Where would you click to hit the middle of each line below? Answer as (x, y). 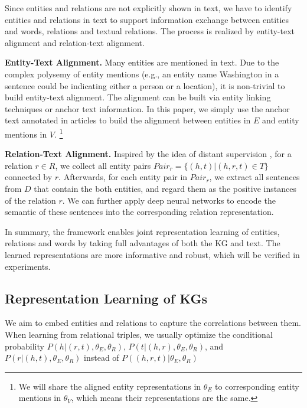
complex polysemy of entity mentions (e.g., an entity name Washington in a (142, 74)
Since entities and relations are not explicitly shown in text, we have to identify (148, 8)
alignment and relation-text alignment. (75, 42)
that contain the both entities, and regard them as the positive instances (165, 188)
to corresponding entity (257, 386)
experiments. (28, 266)
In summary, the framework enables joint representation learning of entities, (142, 231)
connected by (29, 177)
